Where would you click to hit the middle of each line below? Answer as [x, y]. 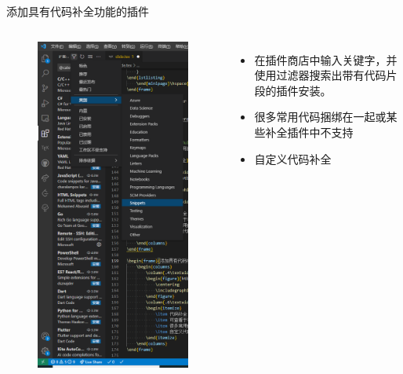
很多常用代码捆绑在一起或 [320, 117]
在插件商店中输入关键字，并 [326, 59]
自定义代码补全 [293, 158]
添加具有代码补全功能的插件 [78, 11]
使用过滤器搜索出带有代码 [320, 75]
